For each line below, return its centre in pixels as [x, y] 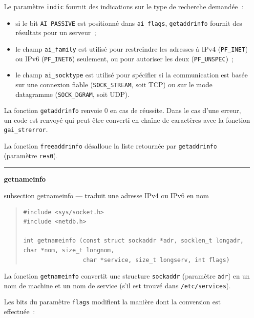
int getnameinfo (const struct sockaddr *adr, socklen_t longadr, [133, 241]
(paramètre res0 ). [31, 155]
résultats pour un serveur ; [56, 32]
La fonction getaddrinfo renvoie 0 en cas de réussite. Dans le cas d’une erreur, [123, 110]
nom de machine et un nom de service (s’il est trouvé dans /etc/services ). [117, 285]
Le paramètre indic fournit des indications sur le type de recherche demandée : [124, 6]
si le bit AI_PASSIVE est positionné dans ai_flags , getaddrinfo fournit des [129, 23]
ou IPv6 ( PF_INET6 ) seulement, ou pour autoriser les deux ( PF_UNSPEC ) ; [125, 58]
